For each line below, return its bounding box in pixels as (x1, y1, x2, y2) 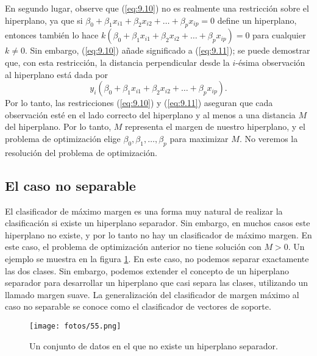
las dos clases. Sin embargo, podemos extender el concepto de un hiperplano (5, 264, 289, 277)
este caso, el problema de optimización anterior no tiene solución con (5, 240, 262, 253)
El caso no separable (5, 176, 136, 194)
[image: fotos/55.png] (29, 321, 121, 330)
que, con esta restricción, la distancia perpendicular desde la (5, 55, 230, 68)
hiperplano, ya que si (5, 13, 83, 26)
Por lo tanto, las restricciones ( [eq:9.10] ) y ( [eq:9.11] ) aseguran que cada (5, 96, 273, 109)
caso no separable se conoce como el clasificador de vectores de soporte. (5, 300, 271, 313)
